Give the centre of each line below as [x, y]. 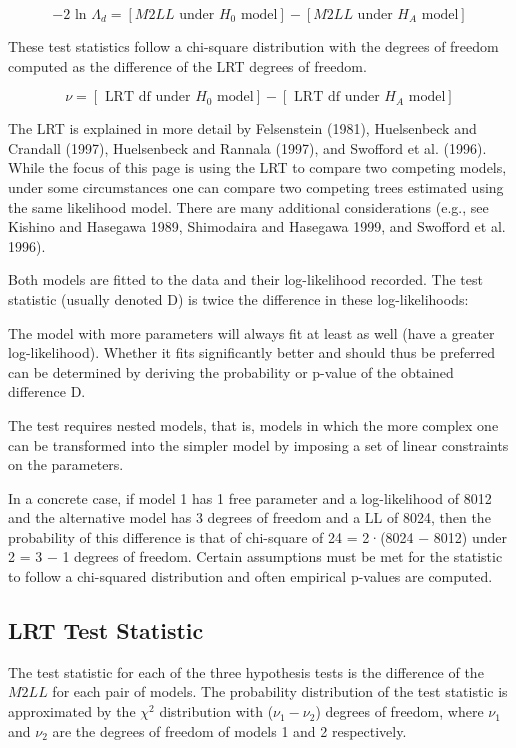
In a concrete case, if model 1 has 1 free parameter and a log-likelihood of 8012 [250, 497]
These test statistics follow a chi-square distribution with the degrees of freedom [253, 46]
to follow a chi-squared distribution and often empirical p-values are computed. [250, 576]
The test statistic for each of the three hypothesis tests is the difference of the [246, 671]
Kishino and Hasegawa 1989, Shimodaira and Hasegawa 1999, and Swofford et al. [257, 226]
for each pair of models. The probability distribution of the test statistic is [280, 691]
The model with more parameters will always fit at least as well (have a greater [251, 332]
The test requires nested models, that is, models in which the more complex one [253, 424]
